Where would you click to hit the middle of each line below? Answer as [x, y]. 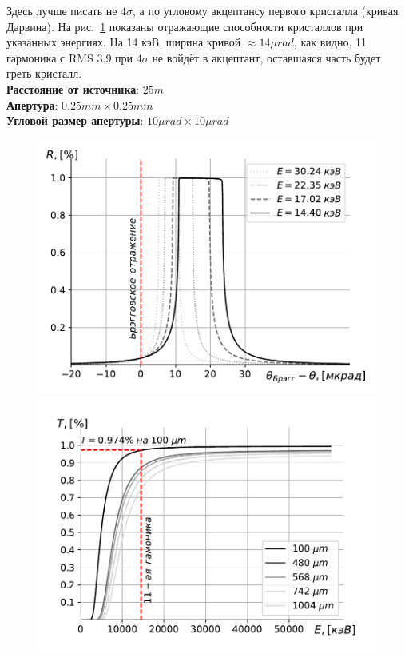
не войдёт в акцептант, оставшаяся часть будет [266, 57]
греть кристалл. [44, 73]
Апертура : [32, 104]
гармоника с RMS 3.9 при [70, 57]
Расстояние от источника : [73, 88]
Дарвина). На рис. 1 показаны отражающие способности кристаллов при [185, 26]
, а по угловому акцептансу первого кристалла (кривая [266, 10]
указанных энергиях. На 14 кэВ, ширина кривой [124, 42]
